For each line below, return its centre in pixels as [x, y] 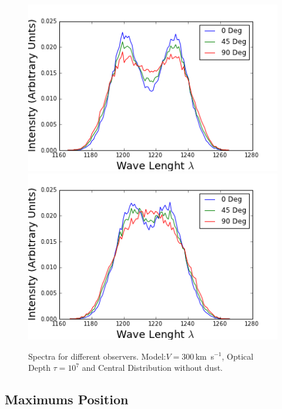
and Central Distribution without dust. [152, 368]
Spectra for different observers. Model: [97, 356]
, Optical [238, 356]
